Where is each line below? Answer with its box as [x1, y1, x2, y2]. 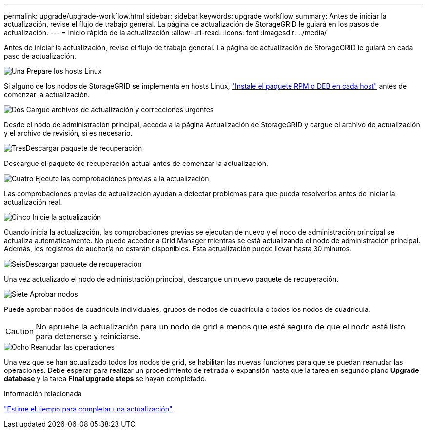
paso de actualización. [4, 52, 77, 60]
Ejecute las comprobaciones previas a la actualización [35, 174, 209, 183]
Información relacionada [4, 390, 82, 398]
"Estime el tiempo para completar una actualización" [4, 405, 173, 413]
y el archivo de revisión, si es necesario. [4, 129, 133, 137]
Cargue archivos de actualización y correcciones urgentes [26, 105, 214, 114]
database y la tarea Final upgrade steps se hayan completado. [4, 374, 207, 383]
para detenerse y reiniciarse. [36, 331, 141, 341]
